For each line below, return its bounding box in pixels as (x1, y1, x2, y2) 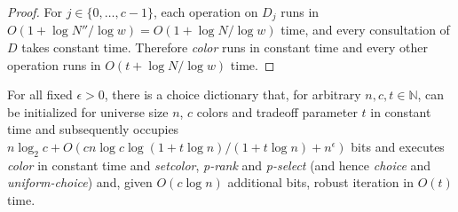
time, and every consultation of (280, 20, 450, 39)
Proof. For (7, 3, 63, 20)
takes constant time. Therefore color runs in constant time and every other (21, 38, 429, 57)
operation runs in (7, 55, 101, 74)
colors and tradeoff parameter (196, 102, 358, 121)
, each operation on (153, 3, 258, 20)
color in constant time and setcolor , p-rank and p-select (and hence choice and (7, 155, 431, 174)
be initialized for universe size (7, 102, 169, 121)
